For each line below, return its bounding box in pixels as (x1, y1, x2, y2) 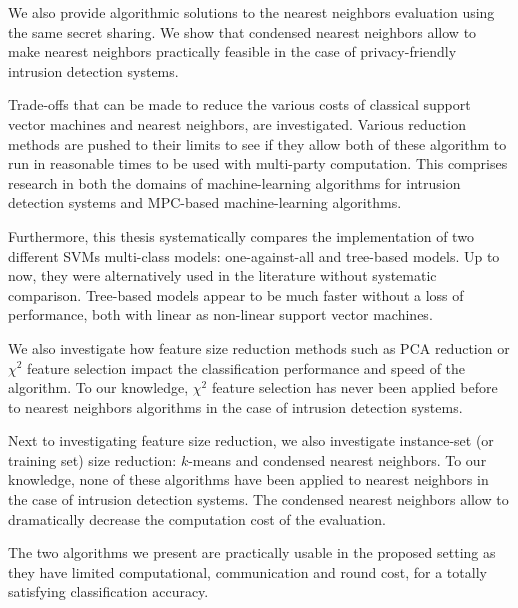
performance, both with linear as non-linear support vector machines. (8, 304, 433, 325)
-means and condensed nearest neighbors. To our (188, 449, 487, 470)
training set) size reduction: (8, 449, 177, 470)
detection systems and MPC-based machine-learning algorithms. (8, 192, 402, 213)
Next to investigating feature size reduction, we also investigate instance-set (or (8, 430, 494, 451)
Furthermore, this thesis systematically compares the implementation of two (8, 225, 474, 246)
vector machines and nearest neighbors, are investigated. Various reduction (8, 113, 466, 134)
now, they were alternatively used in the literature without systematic (8, 265, 437, 286)
